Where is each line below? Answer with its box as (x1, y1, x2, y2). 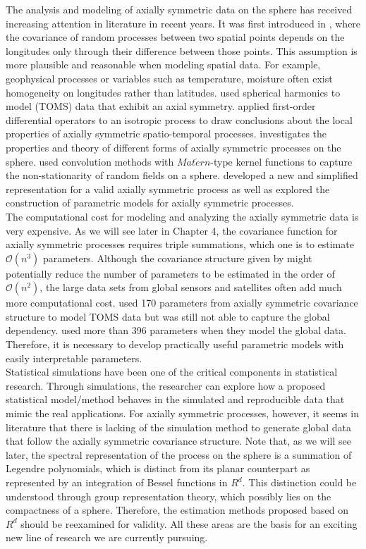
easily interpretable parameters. (6, 350, 142, 365)
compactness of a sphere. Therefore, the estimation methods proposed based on (6, 502, 348, 517)
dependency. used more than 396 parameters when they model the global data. (6, 323, 346, 338)
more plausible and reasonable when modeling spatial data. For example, (6, 57, 321, 72)
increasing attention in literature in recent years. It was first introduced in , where (6, 16, 361, 30)
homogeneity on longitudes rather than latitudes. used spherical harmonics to (6, 85, 341, 99)
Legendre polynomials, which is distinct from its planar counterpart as (6, 461, 310, 476)
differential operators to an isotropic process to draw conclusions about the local (6, 112, 353, 127)
